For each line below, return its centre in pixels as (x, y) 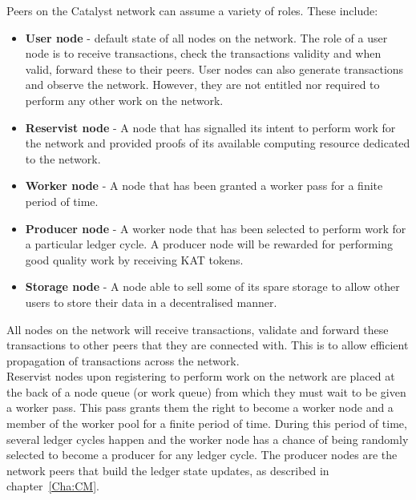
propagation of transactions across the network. (123, 360)
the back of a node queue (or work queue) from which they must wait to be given (206, 391)
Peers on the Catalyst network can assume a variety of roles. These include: (192, 10)
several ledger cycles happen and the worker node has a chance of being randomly (208, 439)
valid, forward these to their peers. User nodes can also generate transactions (214, 69)
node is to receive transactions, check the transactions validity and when (203, 53)
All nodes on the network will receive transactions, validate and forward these (198, 329)
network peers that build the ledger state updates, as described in (168, 470)
